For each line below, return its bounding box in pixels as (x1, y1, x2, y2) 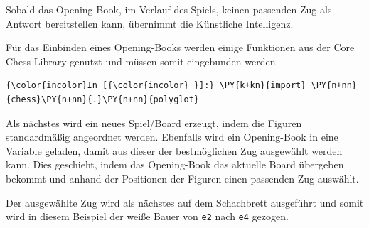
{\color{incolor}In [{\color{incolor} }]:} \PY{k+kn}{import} (6, 80, 306, 91)
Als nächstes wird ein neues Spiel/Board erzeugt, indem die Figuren (6, 115, 302, 130)
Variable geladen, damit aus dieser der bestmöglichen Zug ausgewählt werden (6, 143, 343, 158)
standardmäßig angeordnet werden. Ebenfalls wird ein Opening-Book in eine (6, 129, 338, 144)
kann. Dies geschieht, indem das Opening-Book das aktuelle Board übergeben (6, 157, 344, 172)
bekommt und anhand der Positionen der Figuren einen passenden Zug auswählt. (6, 170, 359, 185)
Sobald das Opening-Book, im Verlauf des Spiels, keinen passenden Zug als (6, 2, 332, 16)
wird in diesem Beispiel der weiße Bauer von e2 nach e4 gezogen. (6, 209, 289, 224)
